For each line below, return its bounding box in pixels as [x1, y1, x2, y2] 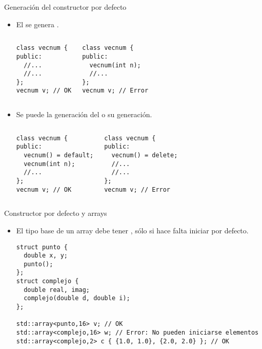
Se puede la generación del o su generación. [16, 109, 152, 120]
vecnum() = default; [24, 152, 94, 159]
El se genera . [16, 19, 59, 29]
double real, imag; [24, 286, 90, 293]
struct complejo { [16, 278, 79, 285]
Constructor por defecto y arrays [4, 208, 107, 218]
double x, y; [24, 252, 68, 260]
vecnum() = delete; [111, 152, 178, 159]
